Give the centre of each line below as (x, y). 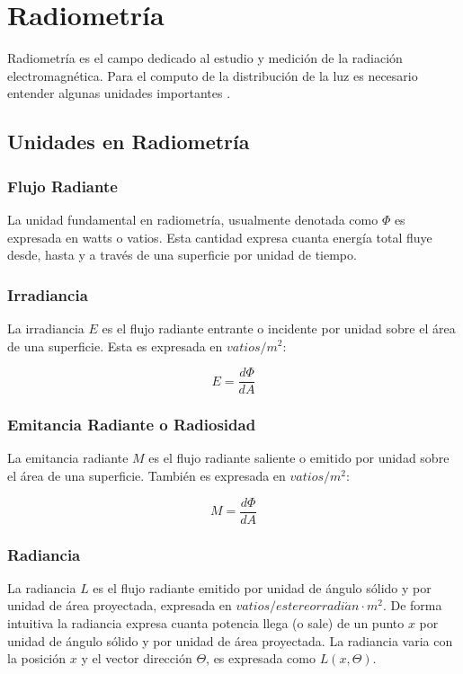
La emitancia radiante (68, 458)
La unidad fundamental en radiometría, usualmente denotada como (193, 219)
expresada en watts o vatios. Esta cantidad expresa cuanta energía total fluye (220, 237)
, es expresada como (261, 658)
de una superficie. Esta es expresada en (115, 346)
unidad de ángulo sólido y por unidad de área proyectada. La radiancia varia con (230, 640)
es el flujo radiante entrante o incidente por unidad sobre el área (279, 328)
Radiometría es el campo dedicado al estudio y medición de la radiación (205, 58)
